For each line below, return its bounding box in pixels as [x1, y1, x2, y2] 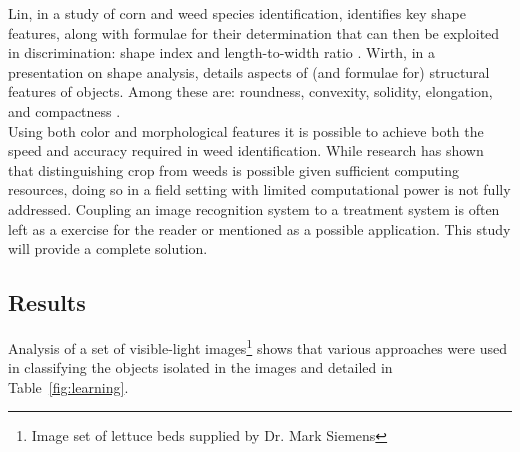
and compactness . [8, 100, 121, 121]
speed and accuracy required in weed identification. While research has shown [8, 140, 484, 161]
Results [8, 287, 86, 318]
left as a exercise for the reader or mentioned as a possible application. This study [8, 218, 511, 239]
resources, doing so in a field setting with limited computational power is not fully [8, 179, 511, 200]
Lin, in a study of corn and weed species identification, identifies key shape [8, 3, 466, 23]
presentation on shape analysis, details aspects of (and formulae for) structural [8, 61, 490, 82]
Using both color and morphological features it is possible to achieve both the [8, 120, 484, 141]
